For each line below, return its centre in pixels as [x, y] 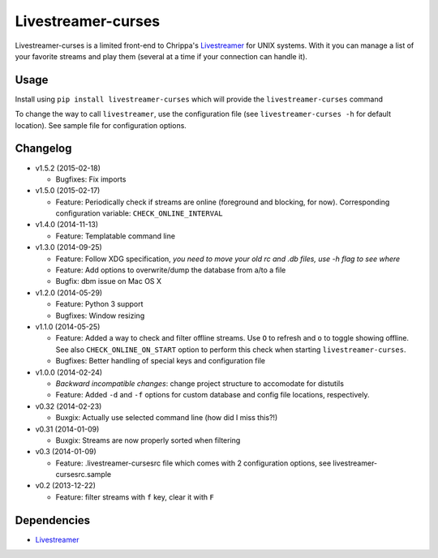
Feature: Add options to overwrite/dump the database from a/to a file [171, 270]
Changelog [43, 149]
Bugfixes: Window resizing [100, 315]
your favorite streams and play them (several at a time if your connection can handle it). [161, 56]
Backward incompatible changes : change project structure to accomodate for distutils [200, 383]
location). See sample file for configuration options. [101, 125]
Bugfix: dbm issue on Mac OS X [109, 281]
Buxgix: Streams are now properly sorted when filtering [148, 440]
